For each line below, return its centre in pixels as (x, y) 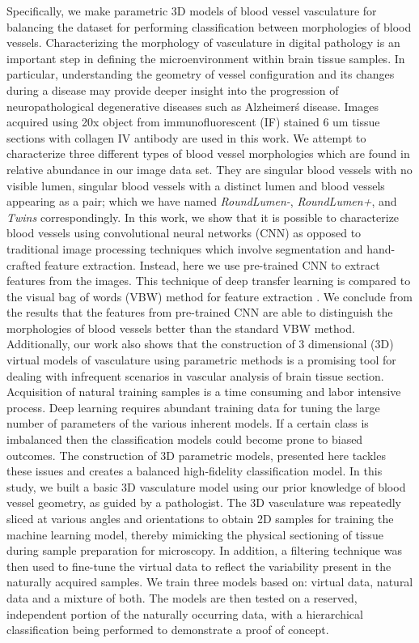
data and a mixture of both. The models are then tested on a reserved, (182, 597)
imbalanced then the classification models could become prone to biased (185, 439)
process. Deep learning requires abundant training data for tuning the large (193, 407)
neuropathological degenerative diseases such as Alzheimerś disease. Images (193, 106)
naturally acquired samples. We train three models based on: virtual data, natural (210, 582)
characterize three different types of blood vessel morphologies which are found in (208, 153)
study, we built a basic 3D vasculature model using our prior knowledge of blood (206, 486)
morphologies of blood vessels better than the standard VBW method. (181, 328)
